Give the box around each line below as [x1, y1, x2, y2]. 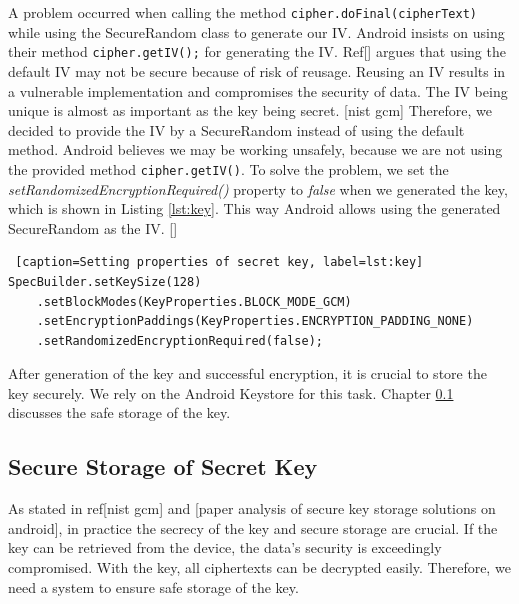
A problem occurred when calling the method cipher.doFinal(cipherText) [8, 2, 477, 22]
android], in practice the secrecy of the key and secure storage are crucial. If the [8, 517, 498, 538]
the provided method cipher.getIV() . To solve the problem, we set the [8, 158, 449, 179]
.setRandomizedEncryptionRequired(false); [36, 333, 323, 348]
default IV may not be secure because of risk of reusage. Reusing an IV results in [8, 60, 506, 81]
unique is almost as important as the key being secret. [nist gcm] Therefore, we [8, 100, 492, 121]
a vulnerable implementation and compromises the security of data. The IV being [8, 80, 508, 101]
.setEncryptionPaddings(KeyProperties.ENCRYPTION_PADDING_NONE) [36, 314, 474, 329]
